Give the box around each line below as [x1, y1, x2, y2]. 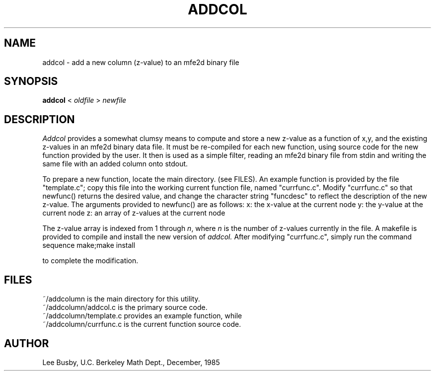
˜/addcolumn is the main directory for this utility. [42, 295, 200, 303]
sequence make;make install [42, 241, 136, 250]
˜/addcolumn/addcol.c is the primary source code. [42, 303, 208, 312]
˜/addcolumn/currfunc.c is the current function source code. [42, 320, 241, 329]
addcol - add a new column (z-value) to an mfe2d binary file [42, 58, 239, 67]
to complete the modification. [42, 256, 139, 265]
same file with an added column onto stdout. [42, 159, 188, 168]
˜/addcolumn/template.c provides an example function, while [42, 311, 242, 320]
